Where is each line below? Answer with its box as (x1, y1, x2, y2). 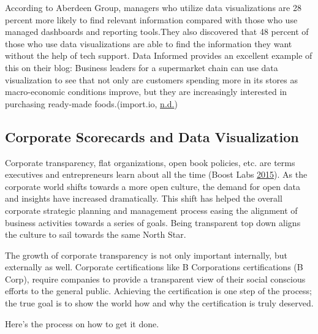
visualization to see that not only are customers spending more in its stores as (5, 73, 298, 86)
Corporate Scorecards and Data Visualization (5, 127, 299, 146)
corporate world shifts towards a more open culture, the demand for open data (5, 180, 300, 192)
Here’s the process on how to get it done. (5, 317, 159, 330)
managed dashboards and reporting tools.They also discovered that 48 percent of (5, 25, 309, 38)
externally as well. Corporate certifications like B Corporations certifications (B (5, 260, 303, 273)
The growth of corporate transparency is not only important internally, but (5, 248, 287, 261)
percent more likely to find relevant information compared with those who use (5, 13, 298, 26)
